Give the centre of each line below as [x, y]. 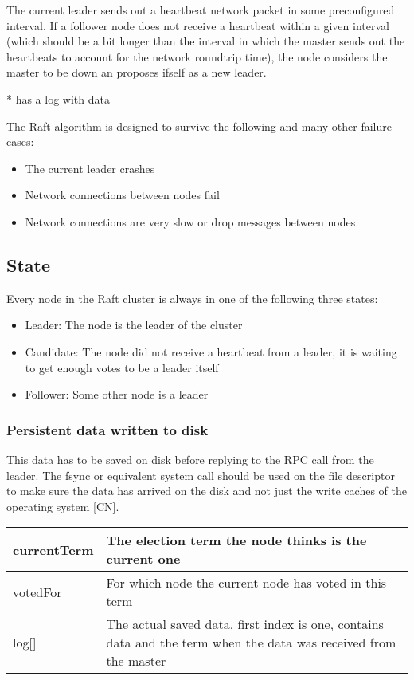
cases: [20, 142]
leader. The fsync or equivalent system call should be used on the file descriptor [201, 475]
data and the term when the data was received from [251, 643]
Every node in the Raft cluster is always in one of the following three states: [192, 298]
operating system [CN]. [63, 506]
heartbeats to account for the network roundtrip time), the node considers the [197, 56]
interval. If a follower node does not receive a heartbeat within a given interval [198, 25]
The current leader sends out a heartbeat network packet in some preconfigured [201, 10]
